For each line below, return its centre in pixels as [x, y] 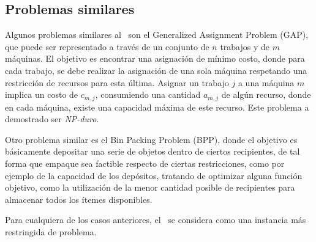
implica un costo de [42, 94]
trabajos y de [245, 46]
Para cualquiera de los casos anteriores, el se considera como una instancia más [156, 220]
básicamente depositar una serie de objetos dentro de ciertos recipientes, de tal [152, 151]
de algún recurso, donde [266, 94]
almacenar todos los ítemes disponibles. [79, 199]
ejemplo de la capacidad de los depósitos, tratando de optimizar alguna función [154, 175]
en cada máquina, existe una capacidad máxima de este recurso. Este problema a [157, 107]
